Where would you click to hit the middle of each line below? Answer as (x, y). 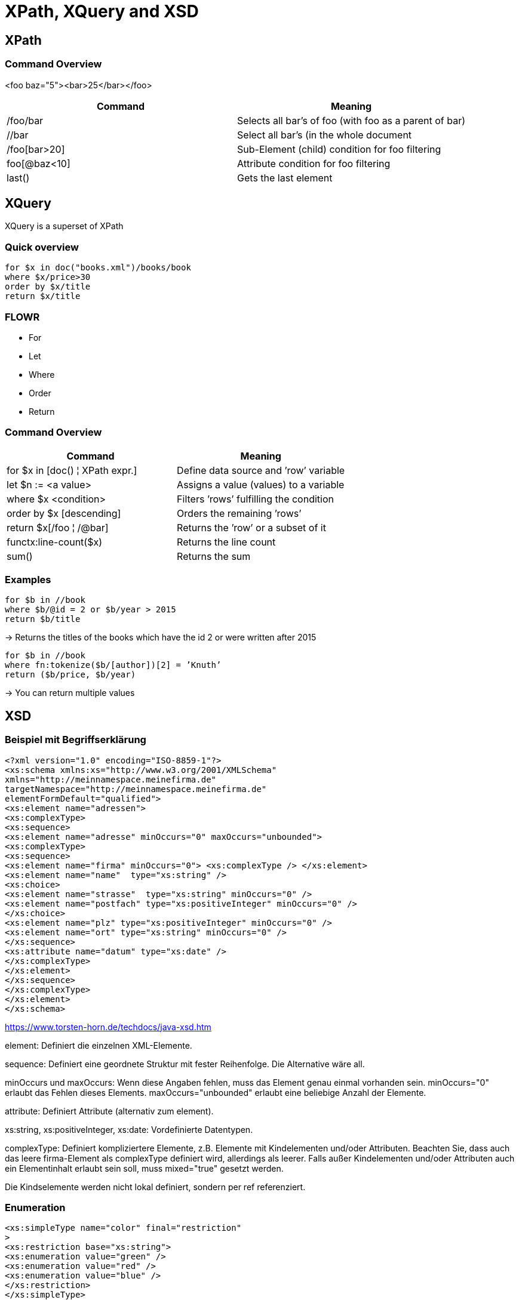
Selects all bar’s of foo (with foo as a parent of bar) (351, 120)
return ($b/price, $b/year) (70, 675)
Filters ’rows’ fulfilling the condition (255, 499)
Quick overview (42, 247)
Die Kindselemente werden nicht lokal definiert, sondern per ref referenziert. (155, 1187)
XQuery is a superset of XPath (64, 226)
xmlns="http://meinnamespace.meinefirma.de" (111, 779)
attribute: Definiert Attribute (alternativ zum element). (109, 1111)
